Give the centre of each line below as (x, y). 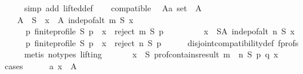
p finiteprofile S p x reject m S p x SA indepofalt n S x (160, 31)
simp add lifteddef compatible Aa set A (113, 8)
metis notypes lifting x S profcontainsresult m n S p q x (151, 54)
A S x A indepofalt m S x (75, 19)
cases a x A (41, 65)
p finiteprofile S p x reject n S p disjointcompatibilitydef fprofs (162, 42)
